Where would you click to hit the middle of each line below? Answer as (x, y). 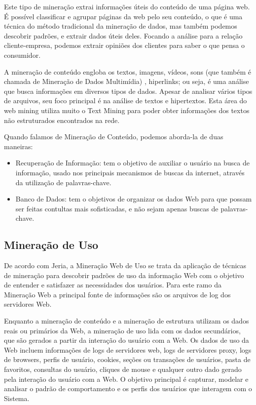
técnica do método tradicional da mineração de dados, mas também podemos (121, 26)
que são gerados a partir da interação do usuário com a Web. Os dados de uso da (127, 340)
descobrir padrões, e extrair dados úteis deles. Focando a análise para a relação (123, 35)
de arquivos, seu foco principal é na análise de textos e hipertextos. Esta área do (126, 101)
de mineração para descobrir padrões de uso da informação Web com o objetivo (124, 275)
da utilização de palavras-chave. (63, 182)
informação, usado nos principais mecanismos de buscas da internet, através (130, 172)
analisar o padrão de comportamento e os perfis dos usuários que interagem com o (128, 388)
